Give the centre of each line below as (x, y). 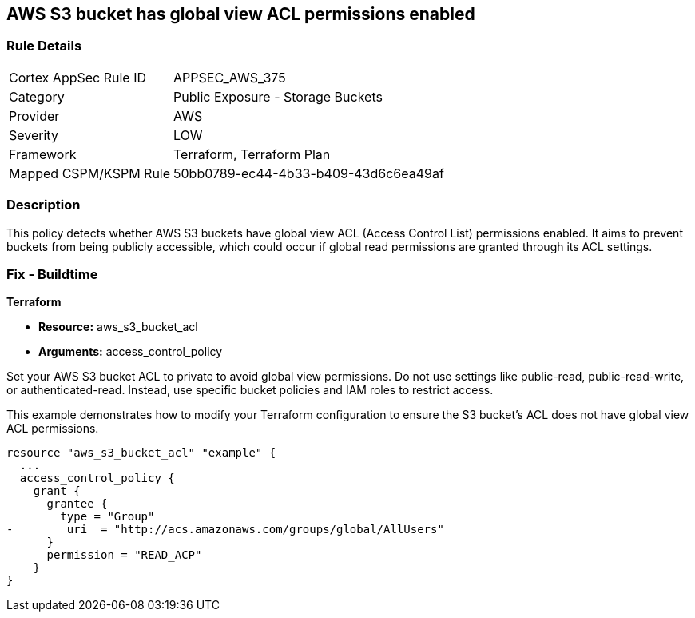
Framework (43, 154)
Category (37, 96)
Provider (34, 116)
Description (44, 205)
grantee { (77, 504)
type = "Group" (107, 517)
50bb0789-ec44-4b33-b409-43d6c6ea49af (309, 173)
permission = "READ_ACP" (124, 555)
